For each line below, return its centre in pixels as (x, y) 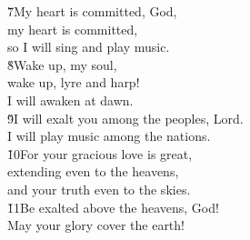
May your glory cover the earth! (96, 225)
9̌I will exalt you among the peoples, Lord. (125, 118)
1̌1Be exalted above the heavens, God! (113, 207)
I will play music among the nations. (109, 136)
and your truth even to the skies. (99, 189)
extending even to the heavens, (93, 171)
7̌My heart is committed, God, (92, 11)
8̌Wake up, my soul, (62, 64)
